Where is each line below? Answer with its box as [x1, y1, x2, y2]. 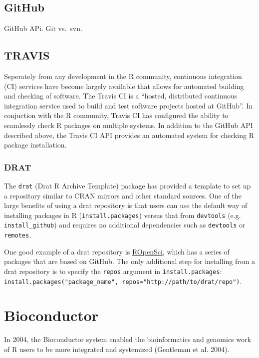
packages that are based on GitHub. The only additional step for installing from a [4, 256, 256, 266]
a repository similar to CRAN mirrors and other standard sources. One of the [4, 190, 242, 200]
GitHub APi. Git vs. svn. [4, 23, 82, 33]
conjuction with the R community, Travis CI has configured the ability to [4, 110, 229, 120]
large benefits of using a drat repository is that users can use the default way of [4, 200, 248, 210]
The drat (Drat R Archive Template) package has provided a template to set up [4, 180, 251, 190]
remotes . [4, 229, 31, 240]
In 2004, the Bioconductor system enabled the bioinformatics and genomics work [4, 334, 251, 344]
